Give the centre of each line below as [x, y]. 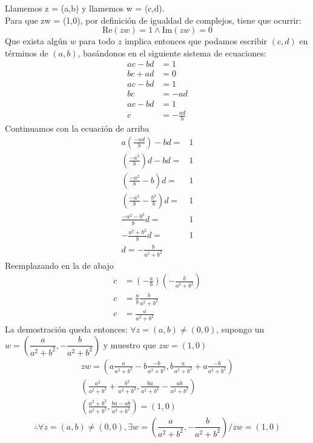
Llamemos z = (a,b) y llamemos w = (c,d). [85, 8]
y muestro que [130, 344]
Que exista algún [36, 41]
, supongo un [240, 329]
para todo [97, 41]
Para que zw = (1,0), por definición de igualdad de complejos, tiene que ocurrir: [153, 20]
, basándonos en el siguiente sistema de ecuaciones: [172, 52]
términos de [27, 52]
